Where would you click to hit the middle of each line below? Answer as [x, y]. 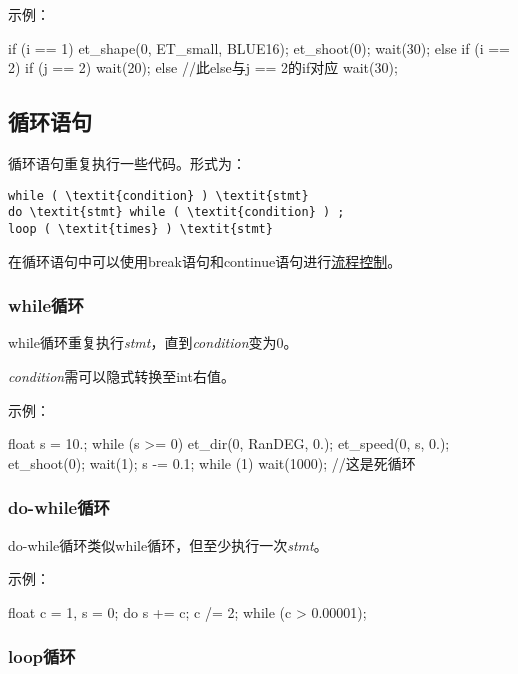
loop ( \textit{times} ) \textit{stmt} [140, 228]
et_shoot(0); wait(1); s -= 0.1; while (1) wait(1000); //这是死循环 [212, 462]
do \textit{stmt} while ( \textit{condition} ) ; [176, 212]
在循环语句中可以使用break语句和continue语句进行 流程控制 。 [205, 260]
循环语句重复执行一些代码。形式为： [127, 162]
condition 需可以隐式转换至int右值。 [121, 375]
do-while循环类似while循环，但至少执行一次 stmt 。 [168, 544]
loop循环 [42, 656]
